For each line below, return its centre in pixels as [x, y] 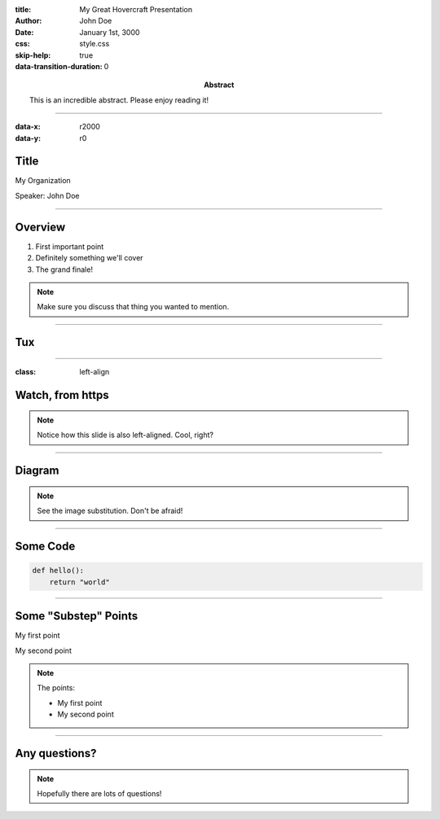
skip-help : [33, 55]
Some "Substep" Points [77, 616]
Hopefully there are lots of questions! [99, 793]
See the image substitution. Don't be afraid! [110, 511]
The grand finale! [64, 269]
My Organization [43, 181]
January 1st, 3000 [110, 32]
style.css [95, 44]
